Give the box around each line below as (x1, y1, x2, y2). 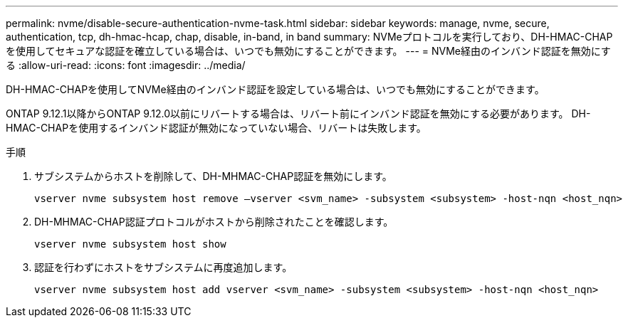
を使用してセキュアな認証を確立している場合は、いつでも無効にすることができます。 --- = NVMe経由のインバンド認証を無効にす (6, 45, 611, 57)
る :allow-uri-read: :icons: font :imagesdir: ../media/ (6, 59, 246, 71)
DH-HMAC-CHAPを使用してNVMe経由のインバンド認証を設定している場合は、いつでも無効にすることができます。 (6, 83, 545, 95)
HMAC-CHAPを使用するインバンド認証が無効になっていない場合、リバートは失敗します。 (6, 122, 426, 134)
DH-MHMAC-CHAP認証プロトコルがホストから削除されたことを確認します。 (34, 216, 394, 228)
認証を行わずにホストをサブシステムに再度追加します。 (34, 261, 293, 273)
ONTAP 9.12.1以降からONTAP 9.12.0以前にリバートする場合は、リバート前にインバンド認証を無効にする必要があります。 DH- (6, 107, 591, 120)
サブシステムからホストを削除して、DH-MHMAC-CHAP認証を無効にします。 (34, 170, 392, 182)
